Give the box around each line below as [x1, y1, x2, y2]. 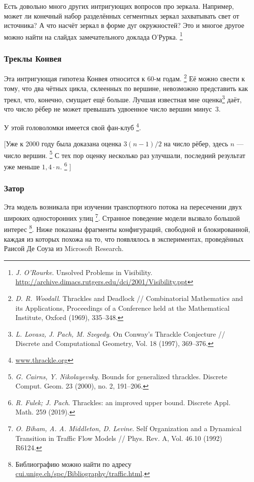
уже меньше [4, 161, 40, 171]
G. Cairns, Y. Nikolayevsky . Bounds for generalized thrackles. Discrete [15, 371, 228, 381]
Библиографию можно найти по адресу [15, 459, 132, 469]
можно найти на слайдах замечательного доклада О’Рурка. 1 [4, 30, 183, 42]
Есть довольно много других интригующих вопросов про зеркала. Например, [4, 1, 234, 11]
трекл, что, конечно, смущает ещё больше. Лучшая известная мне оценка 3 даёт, [4, 93, 242, 104]
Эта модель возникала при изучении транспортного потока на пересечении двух [4, 201, 242, 211]
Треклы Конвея [4, 52, 62, 64]
